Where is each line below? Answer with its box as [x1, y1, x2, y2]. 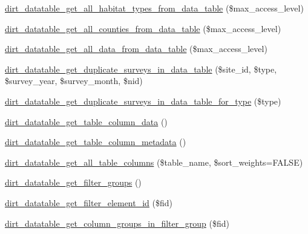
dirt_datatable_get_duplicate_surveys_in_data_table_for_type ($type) [5, 94, 281, 107]
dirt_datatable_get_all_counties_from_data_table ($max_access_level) [5, 22, 281, 34]
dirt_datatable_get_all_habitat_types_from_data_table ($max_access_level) [5, 2, 304, 14]
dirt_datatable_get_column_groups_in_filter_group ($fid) [5, 216, 229, 229]
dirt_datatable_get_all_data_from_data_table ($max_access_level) [5, 42, 267, 55]
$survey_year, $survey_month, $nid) [5, 74, 143, 87]
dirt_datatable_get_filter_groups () [5, 176, 142, 189]
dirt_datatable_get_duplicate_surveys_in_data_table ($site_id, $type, [5, 62, 277, 75]
